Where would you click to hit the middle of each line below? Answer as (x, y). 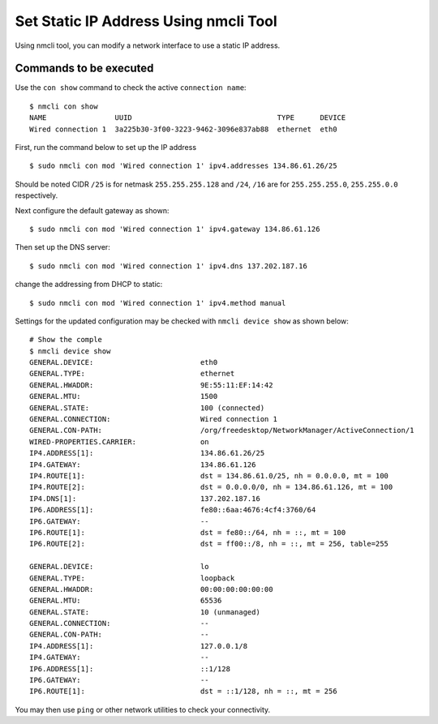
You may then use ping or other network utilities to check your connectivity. (143, 709)
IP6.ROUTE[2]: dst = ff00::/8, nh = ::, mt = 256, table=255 (209, 544)
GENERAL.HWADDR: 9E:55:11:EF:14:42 (151, 385)
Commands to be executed (84, 69)
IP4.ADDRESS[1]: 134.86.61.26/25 (147, 453)
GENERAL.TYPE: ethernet (132, 374)
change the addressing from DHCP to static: (89, 285)
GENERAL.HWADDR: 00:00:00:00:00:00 (151, 589)
